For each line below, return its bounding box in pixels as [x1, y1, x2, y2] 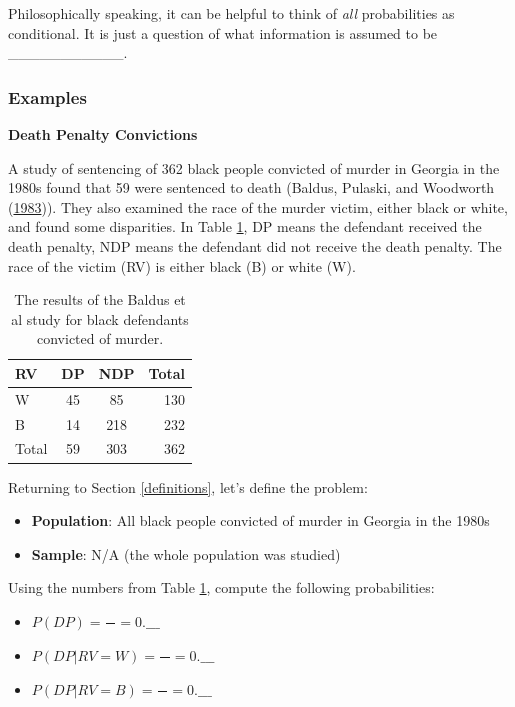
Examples [8, 84, 87, 109]
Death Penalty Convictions [8, 124, 198, 144]
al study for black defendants [11, 308, 189, 329]
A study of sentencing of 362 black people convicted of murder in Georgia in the [8, 157, 500, 178]
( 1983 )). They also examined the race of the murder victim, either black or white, [8, 196, 508, 217]
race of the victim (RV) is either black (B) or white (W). [8, 255, 356, 276]
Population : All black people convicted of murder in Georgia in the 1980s [31, 510, 490, 531]
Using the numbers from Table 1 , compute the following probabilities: [8, 577, 435, 598]
